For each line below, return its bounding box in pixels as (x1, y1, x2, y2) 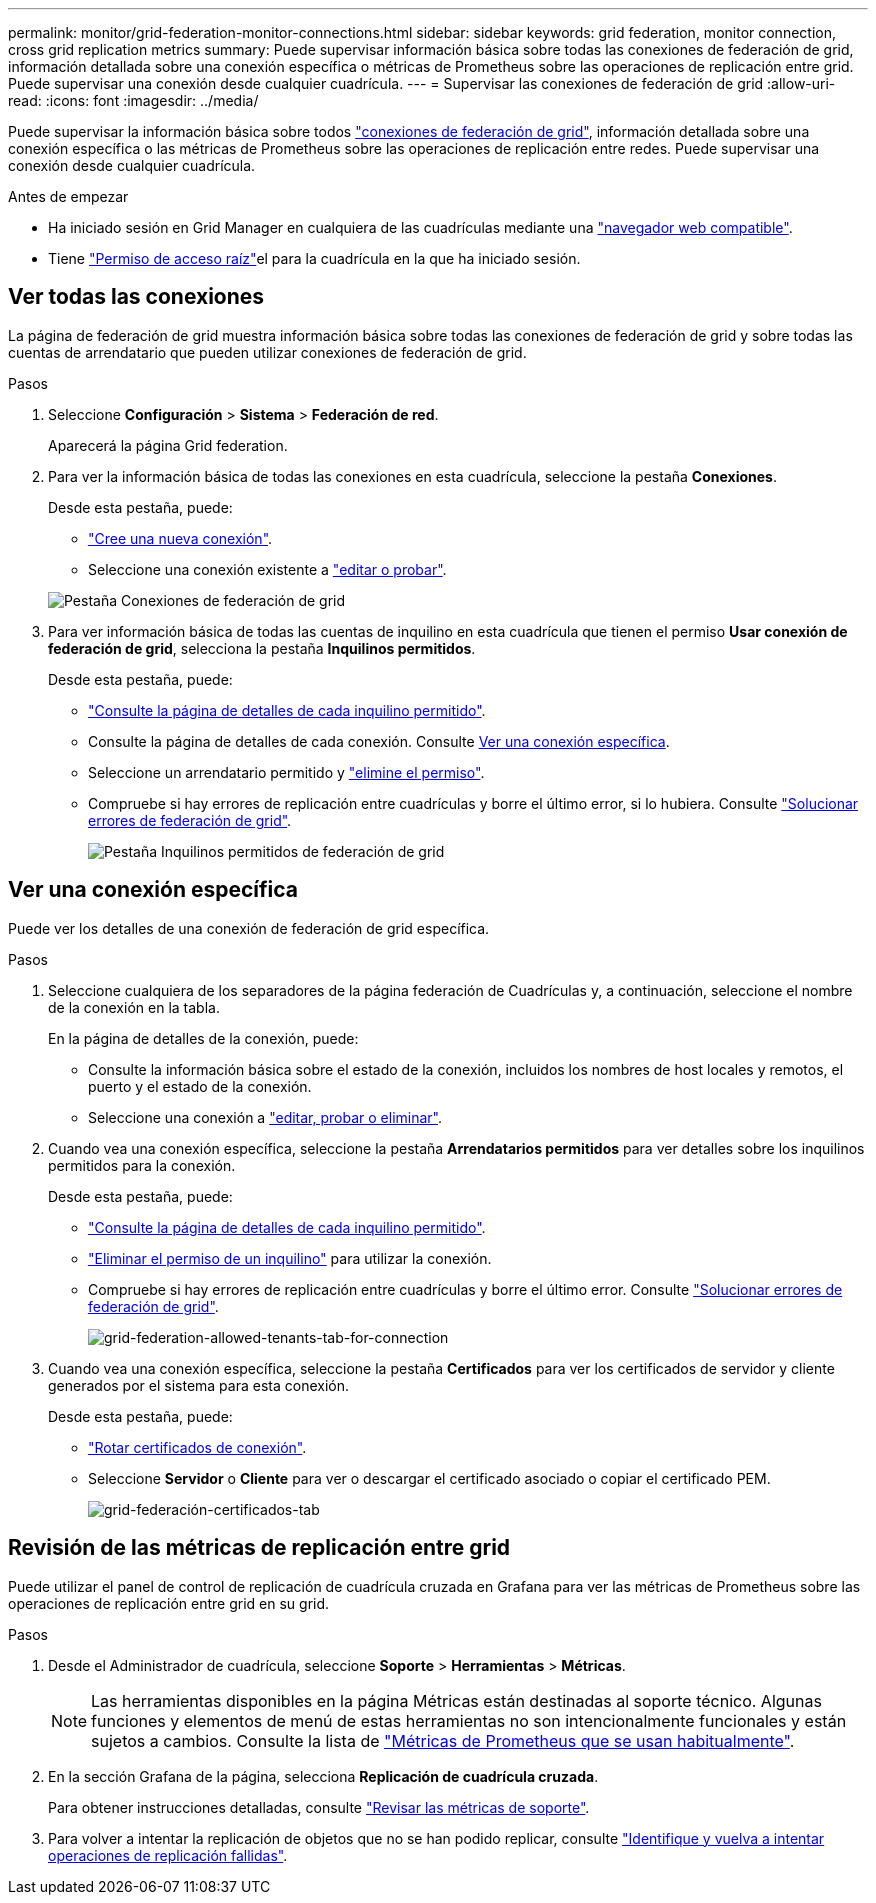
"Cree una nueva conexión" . (88, 529, 273, 547)
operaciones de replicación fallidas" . (48, 1846, 288, 1864)
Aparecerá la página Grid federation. (48, 436, 288, 454)
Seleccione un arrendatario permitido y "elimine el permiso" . (88, 763, 485, 781)
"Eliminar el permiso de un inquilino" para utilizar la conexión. (88, 1249, 492, 1267)
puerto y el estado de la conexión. (88, 1077, 312, 1095)
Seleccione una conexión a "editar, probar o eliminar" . (88, 1108, 443, 1126)
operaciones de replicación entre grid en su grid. (8, 1594, 330, 1612)
